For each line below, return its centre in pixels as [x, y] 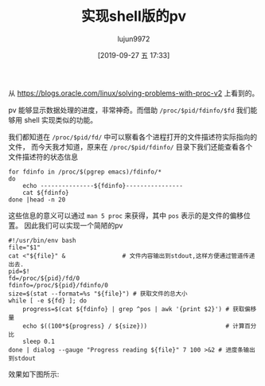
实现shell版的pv [134, 16]
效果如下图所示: [34, 374]
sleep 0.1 [39, 341]
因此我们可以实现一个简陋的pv [73, 225]
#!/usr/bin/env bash [43, 240]
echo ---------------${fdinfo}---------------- [103, 185]
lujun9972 [134, 39]
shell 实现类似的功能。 [60, 119]
